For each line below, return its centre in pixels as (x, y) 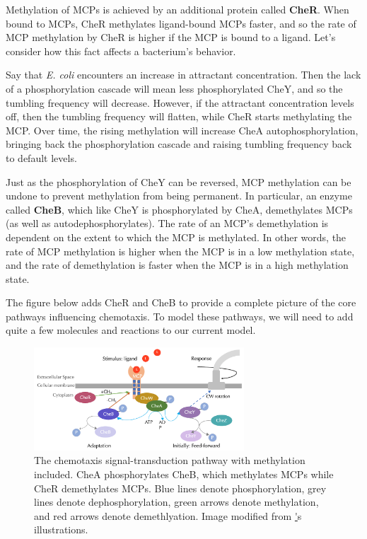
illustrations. (61, 529)
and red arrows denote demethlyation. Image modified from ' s (168, 515)
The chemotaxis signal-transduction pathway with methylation (170, 460)
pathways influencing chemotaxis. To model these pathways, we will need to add (180, 316)
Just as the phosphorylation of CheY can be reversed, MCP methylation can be (179, 181)
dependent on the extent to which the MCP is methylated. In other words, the (176, 237)
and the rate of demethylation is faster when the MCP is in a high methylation (177, 265)
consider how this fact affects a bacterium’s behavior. (121, 51)
